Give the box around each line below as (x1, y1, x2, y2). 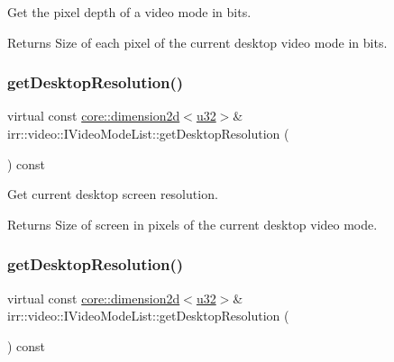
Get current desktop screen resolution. (7, 185, 218, 204)
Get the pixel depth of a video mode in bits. (7, 3, 252, 21)
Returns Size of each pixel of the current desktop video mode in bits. (7, 32, 388, 51)
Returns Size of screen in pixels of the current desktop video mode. (7, 214, 378, 233)
